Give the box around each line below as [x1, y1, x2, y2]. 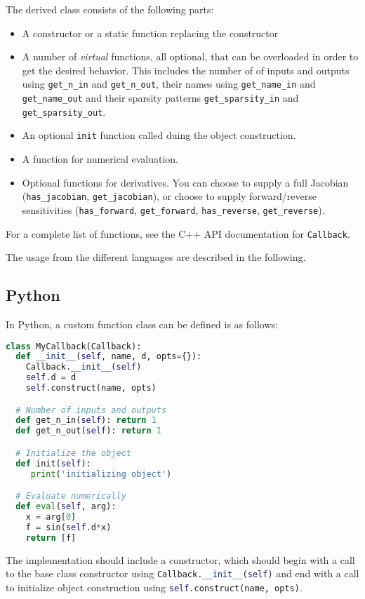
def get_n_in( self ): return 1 [15, 415, 157, 426]
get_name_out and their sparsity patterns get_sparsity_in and [22, 90, 299, 105]
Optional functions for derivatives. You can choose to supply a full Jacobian [22, 175, 349, 189]
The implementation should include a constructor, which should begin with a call [6, 552, 355, 567]
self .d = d [25, 372, 77, 383]
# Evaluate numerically [15, 491, 126, 502]
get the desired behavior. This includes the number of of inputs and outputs [22, 62, 350, 77]
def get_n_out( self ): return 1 [15, 426, 161, 436]
